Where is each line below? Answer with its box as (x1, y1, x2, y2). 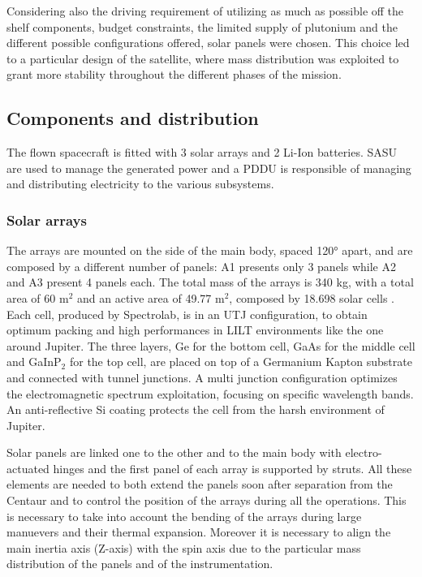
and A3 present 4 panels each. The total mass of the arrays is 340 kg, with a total (6, 273, 414, 291)
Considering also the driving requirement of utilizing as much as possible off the (6, 2, 404, 19)
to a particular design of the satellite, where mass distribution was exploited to (6, 50, 399, 67)
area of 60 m (6, 289, 69, 306)
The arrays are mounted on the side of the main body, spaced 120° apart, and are (6, 242, 413, 259)
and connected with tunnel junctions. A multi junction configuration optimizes (6, 368, 398, 385)
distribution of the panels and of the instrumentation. (6, 555, 273, 572)
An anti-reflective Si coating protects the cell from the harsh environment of (6, 401, 385, 418)
